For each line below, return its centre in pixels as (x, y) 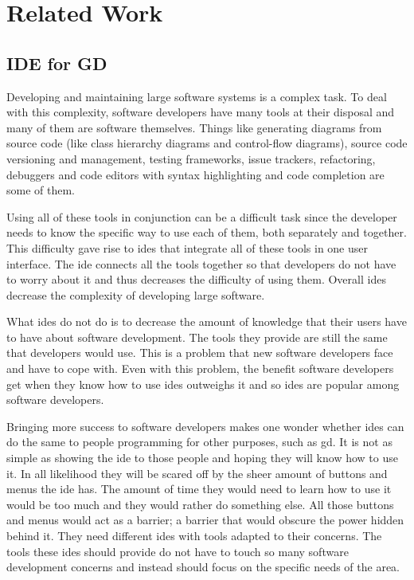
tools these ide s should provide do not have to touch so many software (178, 551)
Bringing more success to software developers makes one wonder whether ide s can (205, 426)
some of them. (41, 190)
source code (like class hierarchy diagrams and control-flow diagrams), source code (207, 143)
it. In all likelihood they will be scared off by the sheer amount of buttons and (197, 473)
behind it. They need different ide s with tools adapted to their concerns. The (194, 536)
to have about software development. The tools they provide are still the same (197, 337)
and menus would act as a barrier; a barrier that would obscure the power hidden (205, 520)
